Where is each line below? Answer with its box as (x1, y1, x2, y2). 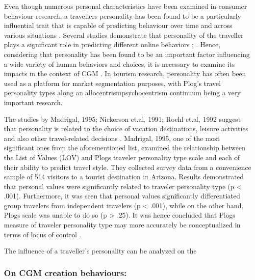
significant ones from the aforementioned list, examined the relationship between (4, 142, 246, 153)
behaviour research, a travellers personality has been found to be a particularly (4, 10, 241, 21)
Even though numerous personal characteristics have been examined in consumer (4, 1, 247, 11)
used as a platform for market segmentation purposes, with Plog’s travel (4, 78, 221, 88)
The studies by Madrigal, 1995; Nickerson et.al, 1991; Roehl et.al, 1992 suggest (4, 113, 241, 124)
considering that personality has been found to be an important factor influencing (4, 49, 250, 59)
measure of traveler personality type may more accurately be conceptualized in (4, 220, 241, 230)
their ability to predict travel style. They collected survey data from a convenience (4, 162, 251, 172)
